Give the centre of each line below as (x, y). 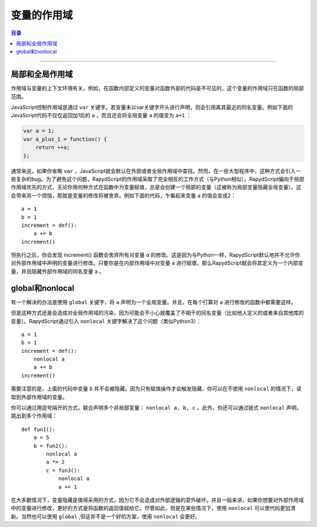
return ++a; (53, 147)
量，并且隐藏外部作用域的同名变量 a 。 (58, 271)
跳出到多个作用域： (34, 416)
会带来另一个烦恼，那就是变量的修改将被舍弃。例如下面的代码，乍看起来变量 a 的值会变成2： (123, 195)
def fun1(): (38, 429)
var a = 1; (39, 131)
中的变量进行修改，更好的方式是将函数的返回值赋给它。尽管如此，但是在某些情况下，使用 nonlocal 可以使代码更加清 (153, 508)
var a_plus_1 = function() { (65, 139)
